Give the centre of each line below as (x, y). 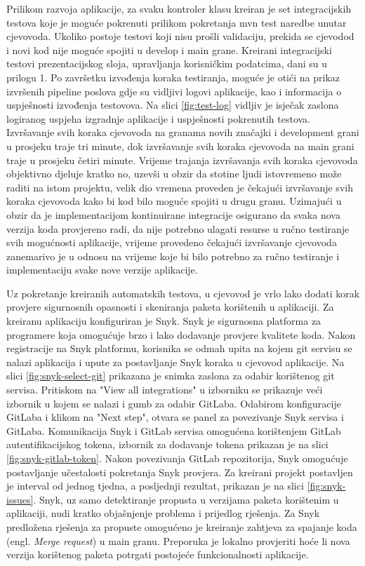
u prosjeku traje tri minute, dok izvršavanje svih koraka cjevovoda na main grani (180, 146)
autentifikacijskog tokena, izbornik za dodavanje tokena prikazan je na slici (167, 444)
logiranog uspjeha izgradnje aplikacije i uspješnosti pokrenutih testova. (159, 118)
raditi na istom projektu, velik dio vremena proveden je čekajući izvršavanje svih (180, 187)
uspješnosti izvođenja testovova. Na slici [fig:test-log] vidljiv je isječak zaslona (173, 105)
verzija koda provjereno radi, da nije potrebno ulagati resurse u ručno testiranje (178, 228)
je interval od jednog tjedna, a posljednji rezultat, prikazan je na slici (155, 486)
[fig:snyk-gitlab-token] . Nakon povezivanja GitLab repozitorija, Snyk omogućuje (177, 458)
